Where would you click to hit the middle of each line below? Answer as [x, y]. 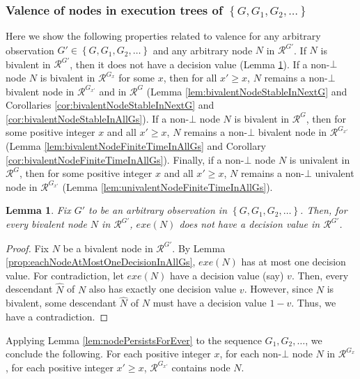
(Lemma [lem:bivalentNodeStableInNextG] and [247, 91]
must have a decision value [210, 303]
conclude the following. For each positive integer [108, 354]
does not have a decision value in [250, 224]
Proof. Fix [27, 248]
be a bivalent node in [108, 248]
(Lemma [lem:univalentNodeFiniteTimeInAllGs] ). [167, 186]
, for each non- [251, 354]
